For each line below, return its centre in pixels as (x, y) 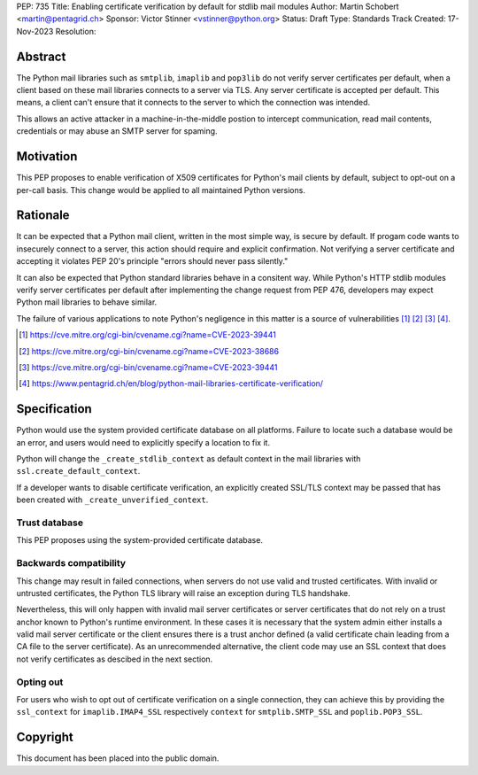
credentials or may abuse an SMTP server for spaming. (117, 131)
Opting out (40, 682)
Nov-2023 (35, 31)
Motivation (47, 156)
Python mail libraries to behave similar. (87, 302)
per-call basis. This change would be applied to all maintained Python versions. (161, 190)
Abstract (41, 56)
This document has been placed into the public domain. (118, 758)
